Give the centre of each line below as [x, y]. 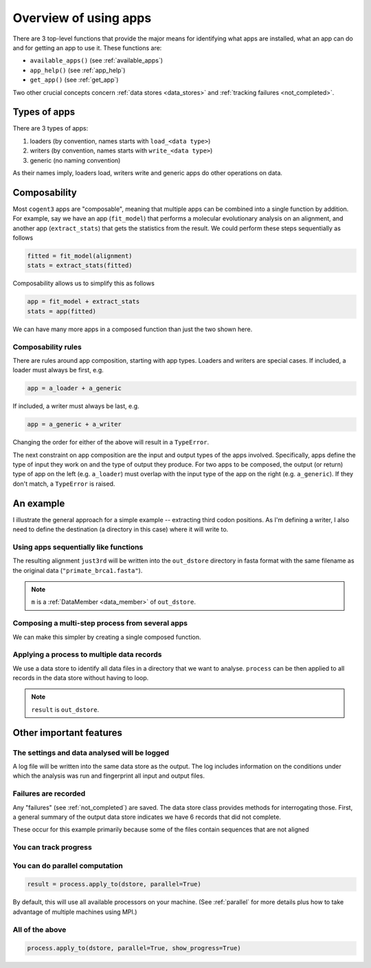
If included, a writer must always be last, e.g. [76, 406]
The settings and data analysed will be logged [91, 752]
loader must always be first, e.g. [58, 370]
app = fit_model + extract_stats [83, 302]
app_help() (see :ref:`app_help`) [78, 70]
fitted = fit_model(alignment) [80, 256]
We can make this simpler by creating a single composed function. [107, 637]
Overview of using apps [82, 18]
